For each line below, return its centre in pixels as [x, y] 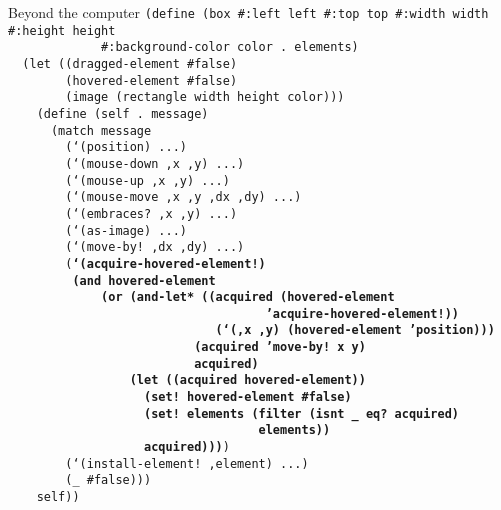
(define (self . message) [122, 113]
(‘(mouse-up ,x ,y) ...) [147, 180]
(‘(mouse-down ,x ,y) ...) [155, 163]
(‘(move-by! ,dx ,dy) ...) [155, 247]
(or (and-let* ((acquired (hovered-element [248, 297]
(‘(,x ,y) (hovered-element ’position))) [355, 330]
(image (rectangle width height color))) [205, 97]
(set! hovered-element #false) [248, 397]
